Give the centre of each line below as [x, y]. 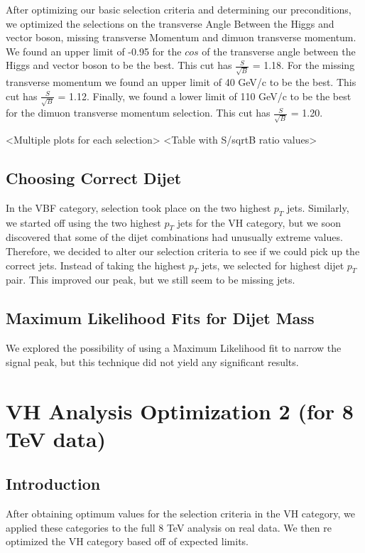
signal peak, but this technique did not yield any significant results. [152, 361]
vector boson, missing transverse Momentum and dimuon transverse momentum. [181, 37]
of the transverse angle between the [279, 51]
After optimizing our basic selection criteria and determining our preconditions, [179, 9]
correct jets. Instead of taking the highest [96, 265]
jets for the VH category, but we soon [259, 222]
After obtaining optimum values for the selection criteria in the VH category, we [180, 514]
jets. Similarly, [318, 207]
